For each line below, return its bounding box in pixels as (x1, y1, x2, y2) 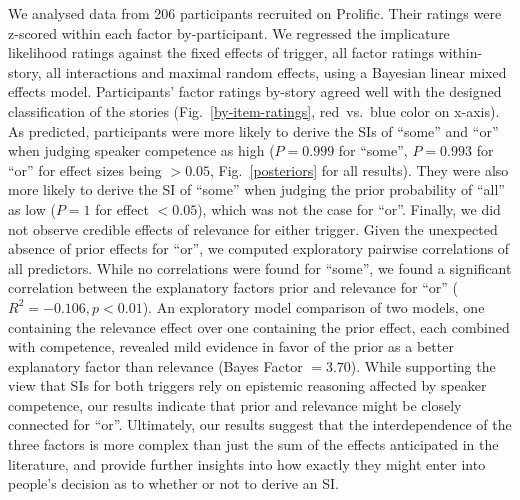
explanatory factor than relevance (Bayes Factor (8, 355, 303, 376)
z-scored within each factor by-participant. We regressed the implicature (8, 22, 450, 43)
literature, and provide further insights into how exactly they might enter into (8, 453, 486, 474)
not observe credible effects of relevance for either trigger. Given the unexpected (8, 218, 498, 239)
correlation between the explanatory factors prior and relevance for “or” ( (8, 277, 458, 298)
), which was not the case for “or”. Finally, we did (197, 198, 501, 219)
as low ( (8, 198, 56, 219)
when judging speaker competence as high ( (8, 140, 275, 161)
